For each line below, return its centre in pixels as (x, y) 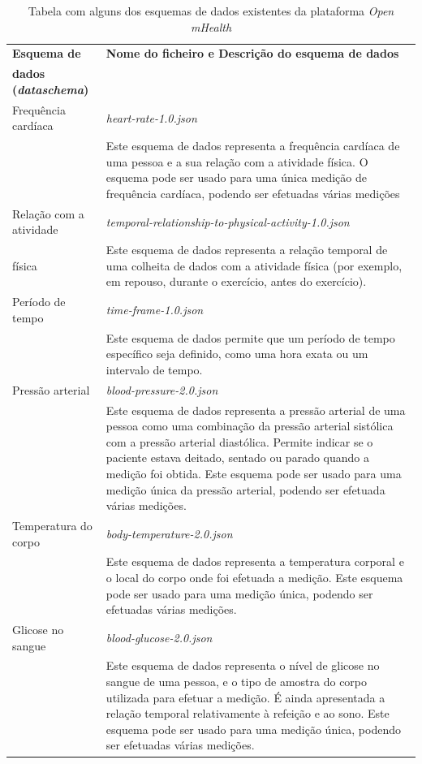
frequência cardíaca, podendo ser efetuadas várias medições (253, 193)
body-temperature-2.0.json (169, 533)
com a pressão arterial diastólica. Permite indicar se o (239, 441)
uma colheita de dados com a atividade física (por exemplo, (254, 265)
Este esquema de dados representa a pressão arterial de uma (256, 410)
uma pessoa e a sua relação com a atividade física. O (237, 161)
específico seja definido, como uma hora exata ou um (237, 354)
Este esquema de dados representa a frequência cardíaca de (253, 146)
